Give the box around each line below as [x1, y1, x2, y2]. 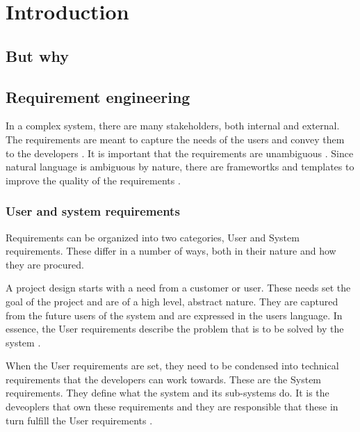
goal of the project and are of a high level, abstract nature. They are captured [6, 294, 338, 308]
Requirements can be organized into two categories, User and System [6, 230, 300, 244]
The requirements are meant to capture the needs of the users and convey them [6, 131, 345, 146]
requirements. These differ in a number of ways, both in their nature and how [6, 243, 336, 258]
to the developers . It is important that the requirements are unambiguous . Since [6, 145, 354, 160]
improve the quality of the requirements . [6, 173, 181, 187]
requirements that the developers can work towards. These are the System [6, 371, 322, 386]
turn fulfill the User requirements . [6, 413, 153, 427]
